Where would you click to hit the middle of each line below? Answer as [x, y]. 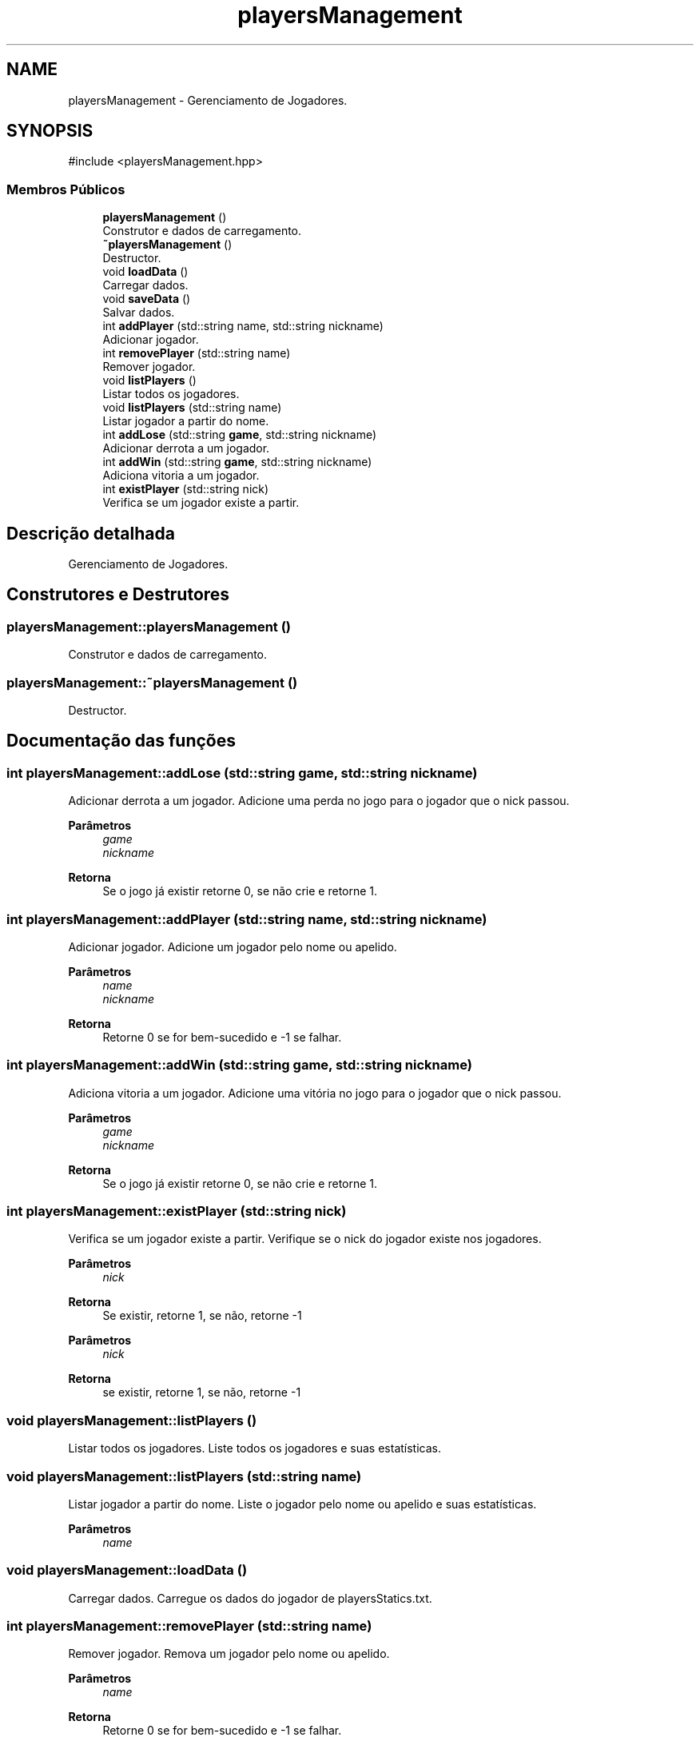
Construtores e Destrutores [118, 595]
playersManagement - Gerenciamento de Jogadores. [208, 100]
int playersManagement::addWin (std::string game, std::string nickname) [239, 1065]
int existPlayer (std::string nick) [186, 489]
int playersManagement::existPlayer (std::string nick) [177, 1211]
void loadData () [145, 272]
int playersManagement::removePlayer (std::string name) [189, 1626]
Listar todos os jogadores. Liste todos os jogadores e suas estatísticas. [255, 1448]
